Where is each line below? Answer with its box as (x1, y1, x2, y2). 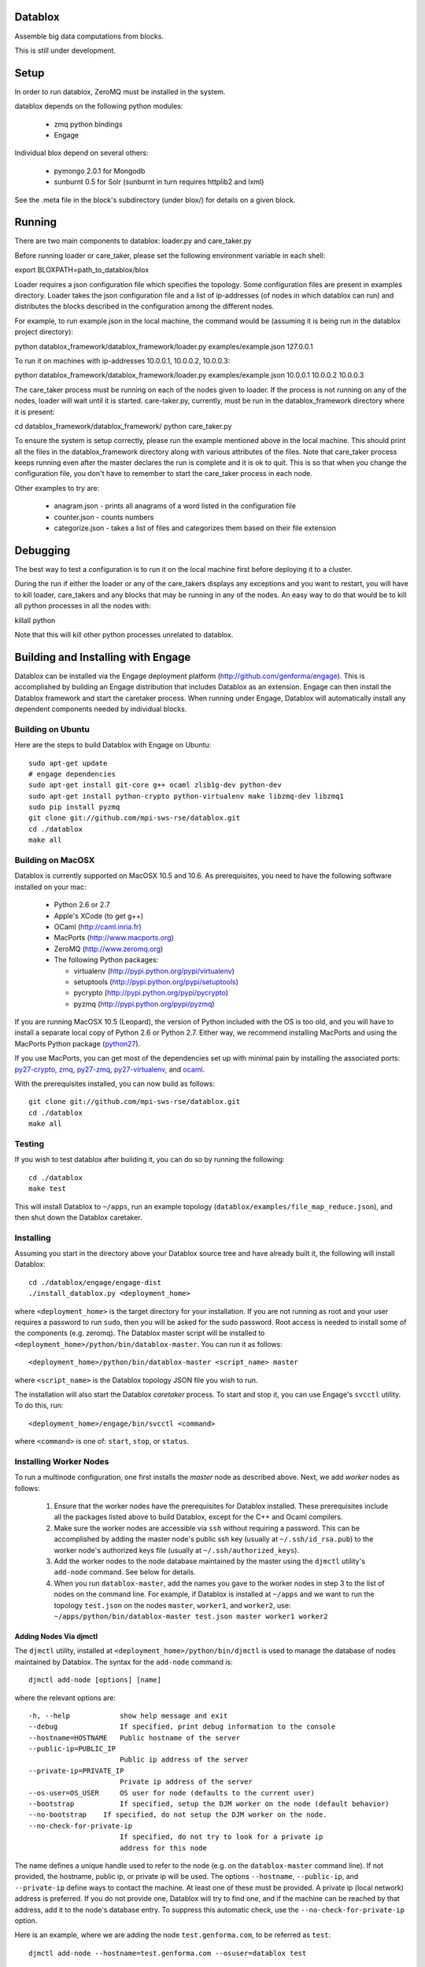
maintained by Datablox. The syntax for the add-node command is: (14, 1657, 233, 1666)
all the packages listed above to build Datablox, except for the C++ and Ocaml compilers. (54, 1512, 343, 1522)
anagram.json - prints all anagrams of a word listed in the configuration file (54, 501, 297, 511)
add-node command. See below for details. (54, 1567, 196, 1577)
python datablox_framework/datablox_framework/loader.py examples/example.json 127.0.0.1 (14, 341, 314, 351)
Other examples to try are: (14, 483, 100, 493)
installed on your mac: (14, 882, 87, 891)
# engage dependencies (28, 769, 116, 778)
